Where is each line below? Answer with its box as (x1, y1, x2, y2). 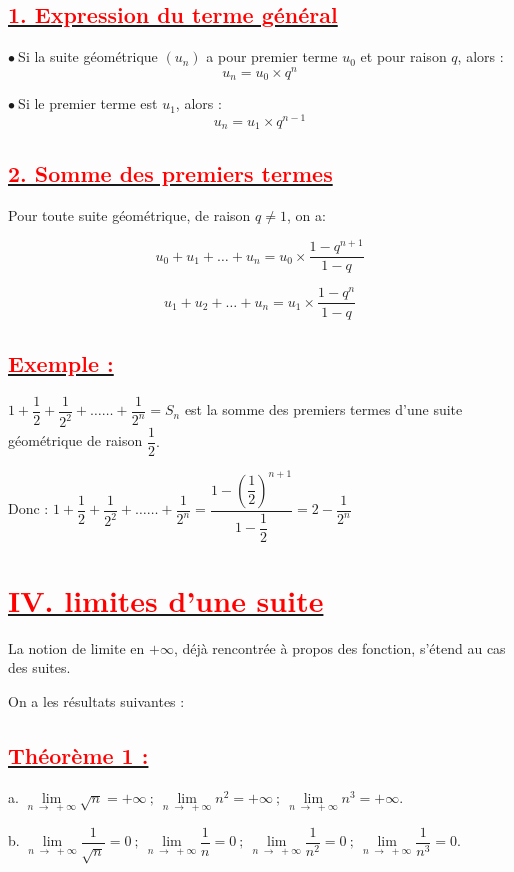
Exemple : (8, 347, 114, 378)
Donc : (8, 498, 49, 519)
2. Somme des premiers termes (8, 157, 333, 188)
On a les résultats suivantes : (8, 690, 185, 711)
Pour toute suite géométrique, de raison (8, 204, 251, 225)
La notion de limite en (8, 637, 145, 658)
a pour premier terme (206, 46, 338, 67)
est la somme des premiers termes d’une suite (184, 399, 463, 420)
